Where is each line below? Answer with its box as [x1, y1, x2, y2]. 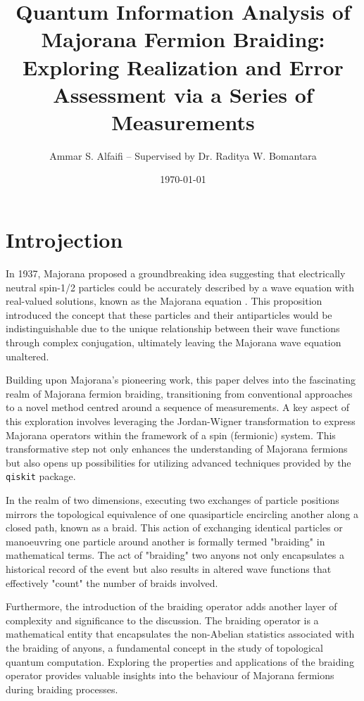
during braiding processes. [6, 681, 118, 696]
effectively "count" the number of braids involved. [6, 575, 218, 590]
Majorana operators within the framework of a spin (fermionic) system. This [6, 427, 336, 442]
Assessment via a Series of [53, 80, 313, 108]
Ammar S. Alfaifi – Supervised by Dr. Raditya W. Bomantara [49, 148, 317, 163]
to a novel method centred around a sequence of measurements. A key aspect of [6, 400, 350, 415]
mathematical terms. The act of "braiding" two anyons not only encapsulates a [6, 548, 344, 562]
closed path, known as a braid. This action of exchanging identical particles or [6, 520, 343, 535]
